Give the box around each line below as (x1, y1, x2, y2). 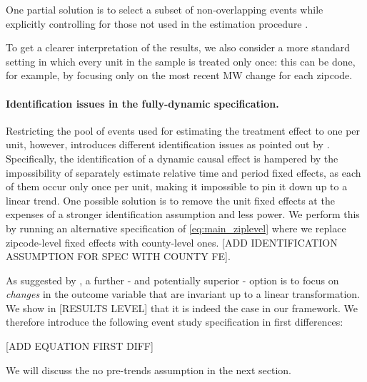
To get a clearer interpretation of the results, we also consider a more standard (6, 40, 351, 55)
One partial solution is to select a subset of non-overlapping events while (6, 2, 323, 16)
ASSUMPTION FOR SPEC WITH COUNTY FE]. (6, 249, 231, 264)
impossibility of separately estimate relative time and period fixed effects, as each (6, 165, 361, 180)
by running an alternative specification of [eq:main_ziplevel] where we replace (6, 220, 346, 235)
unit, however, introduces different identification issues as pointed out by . (6, 137, 330, 152)
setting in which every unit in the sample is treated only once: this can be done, (6, 53, 356, 68)
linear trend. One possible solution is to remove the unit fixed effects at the (6, 192, 335, 207)
